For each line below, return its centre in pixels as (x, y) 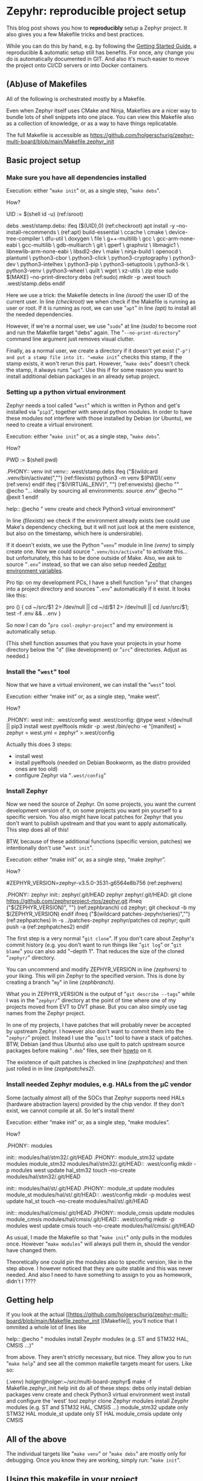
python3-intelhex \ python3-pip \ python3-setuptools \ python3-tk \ (105, 265)
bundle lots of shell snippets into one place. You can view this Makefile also (100, 117)
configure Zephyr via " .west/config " (60, 776)
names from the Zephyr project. (46, 1014)
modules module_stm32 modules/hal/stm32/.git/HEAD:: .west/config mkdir (99, 1163)
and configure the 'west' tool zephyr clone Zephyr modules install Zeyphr (98, 1401)
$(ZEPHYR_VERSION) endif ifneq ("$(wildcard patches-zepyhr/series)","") (98, 914)
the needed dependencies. (40, 315)
